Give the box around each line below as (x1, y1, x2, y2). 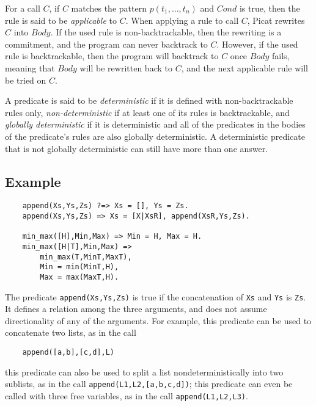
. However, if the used (216, 37, 298, 50)
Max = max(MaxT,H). (40, 272, 119, 281)
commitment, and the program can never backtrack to (5, 37, 208, 50)
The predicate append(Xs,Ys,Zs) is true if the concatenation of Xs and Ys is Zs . (5, 290, 306, 303)
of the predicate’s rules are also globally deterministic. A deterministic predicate (5, 129, 305, 142)
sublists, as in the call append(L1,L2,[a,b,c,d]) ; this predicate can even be (5, 377, 293, 390)
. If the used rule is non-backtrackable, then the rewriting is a (50, 26, 282, 38)
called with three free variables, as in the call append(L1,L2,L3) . (5, 389, 248, 402)
